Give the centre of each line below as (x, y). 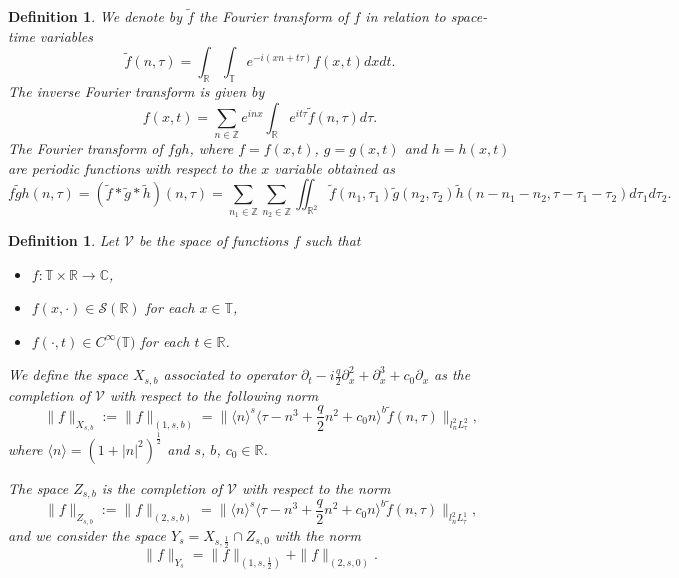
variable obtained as (334, 167)
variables (66, 35)
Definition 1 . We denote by (95, 16)
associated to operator (229, 374)
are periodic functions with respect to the (132, 167)
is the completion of (161, 487)
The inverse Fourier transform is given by (136, 91)
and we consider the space (87, 534)
